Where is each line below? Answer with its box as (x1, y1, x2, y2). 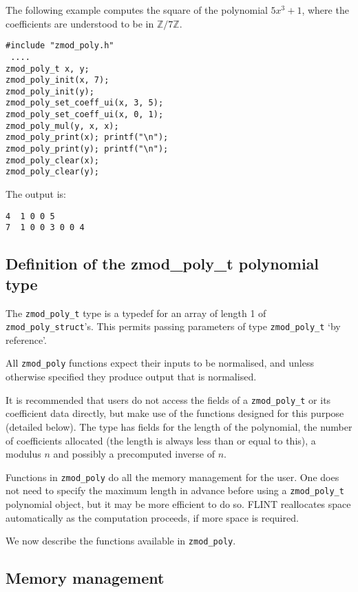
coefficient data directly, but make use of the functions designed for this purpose (6, 406, 344, 420)
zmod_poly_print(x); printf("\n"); (6, 132, 169, 143)
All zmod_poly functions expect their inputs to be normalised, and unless (6, 356, 314, 370)
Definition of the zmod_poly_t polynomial (6, 253, 319, 274)
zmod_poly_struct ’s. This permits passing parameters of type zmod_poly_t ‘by (6, 319, 341, 334)
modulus (6, 447, 41, 461)
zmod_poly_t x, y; (6, 63, 89, 74)
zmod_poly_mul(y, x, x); (6, 121, 119, 131)
